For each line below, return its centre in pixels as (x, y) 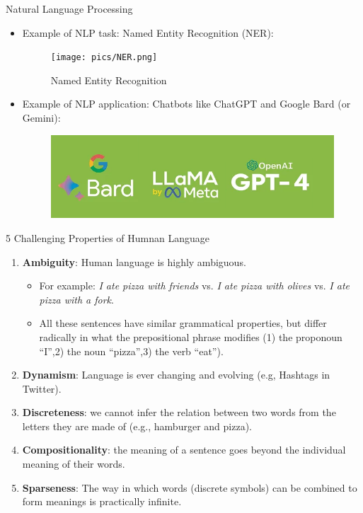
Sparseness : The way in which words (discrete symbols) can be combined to (190, 487)
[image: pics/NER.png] (104, 58)
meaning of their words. (74, 464)
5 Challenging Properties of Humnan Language (108, 237)
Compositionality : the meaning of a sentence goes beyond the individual (184, 450)
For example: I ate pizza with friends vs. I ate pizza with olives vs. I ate (195, 286)
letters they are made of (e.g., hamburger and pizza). (137, 426)
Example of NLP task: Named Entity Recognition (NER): (148, 32)
